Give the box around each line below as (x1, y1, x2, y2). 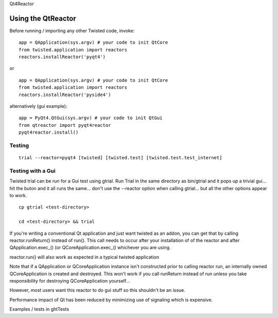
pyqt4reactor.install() (19, 129, 79, 136)
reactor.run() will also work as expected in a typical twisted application (9, 254, 160, 260)
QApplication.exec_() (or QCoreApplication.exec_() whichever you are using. (9, 245, 171, 251)
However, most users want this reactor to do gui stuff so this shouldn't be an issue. (9, 287, 185, 293)
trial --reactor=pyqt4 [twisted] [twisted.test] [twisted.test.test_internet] (19, 155, 222, 161)
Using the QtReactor (9, 14, 77, 23)
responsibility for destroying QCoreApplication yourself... (9, 277, 130, 284)
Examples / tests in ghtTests (9, 306, 69, 312)
